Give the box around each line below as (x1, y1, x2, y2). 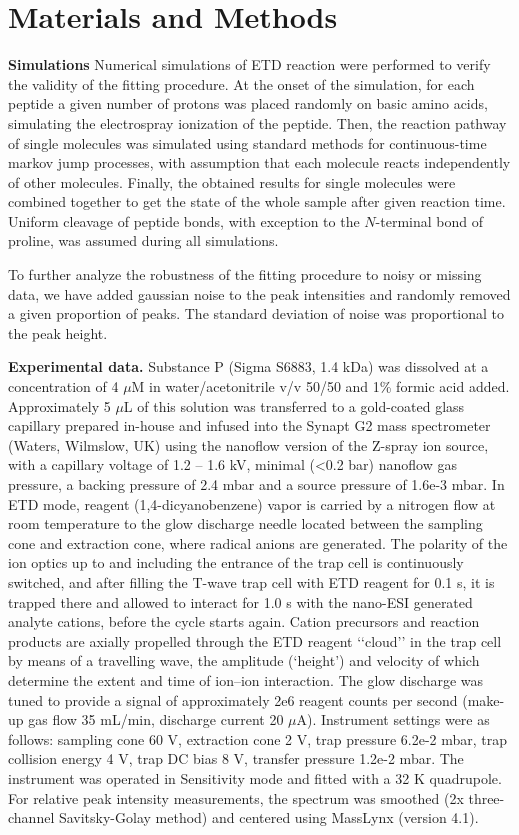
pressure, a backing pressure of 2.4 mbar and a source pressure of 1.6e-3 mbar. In (8, 474, 505, 494)
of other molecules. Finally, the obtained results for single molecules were (8, 171, 456, 192)
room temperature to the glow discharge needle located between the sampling (8, 513, 483, 534)
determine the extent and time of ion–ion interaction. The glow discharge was (8, 669, 484, 690)
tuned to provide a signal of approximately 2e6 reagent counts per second (8, 689, 458, 710)
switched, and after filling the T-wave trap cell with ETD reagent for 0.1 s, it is (8, 571, 495, 592)
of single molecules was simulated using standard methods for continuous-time (8, 132, 487, 153)
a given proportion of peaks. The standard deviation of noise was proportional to (8, 303, 505, 324)
